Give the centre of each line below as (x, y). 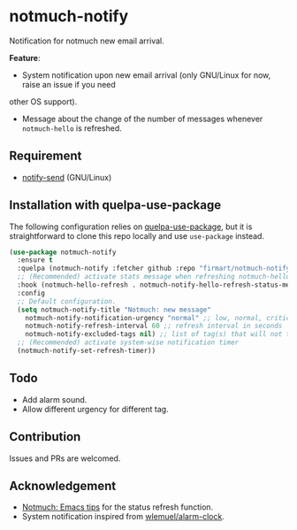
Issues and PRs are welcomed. (65, 458)
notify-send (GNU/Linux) (67, 177)
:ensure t (35, 260)
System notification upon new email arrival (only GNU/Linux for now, (146, 75)
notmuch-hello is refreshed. (72, 128)
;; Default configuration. (67, 301)
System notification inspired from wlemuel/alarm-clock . (123, 517)
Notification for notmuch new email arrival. (87, 41)
